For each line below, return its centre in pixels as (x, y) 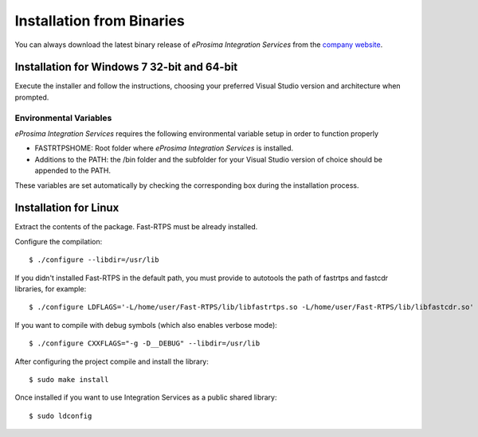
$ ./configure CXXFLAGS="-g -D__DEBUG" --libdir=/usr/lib (145, 343)
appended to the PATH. (73, 170)
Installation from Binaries (100, 21)
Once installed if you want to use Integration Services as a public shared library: (146, 397)
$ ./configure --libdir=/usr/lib (94, 260)
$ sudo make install (69, 379)
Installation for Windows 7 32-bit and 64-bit (126, 67)
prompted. (32, 97)
